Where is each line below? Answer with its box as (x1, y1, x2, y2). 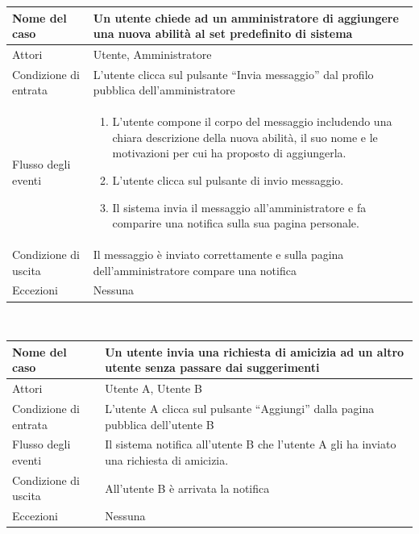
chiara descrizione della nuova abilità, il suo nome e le (112, 128, 378, 145)
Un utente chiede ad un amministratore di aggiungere (93, 9, 399, 26)
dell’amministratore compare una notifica (93, 261, 297, 278)
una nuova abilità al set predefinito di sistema (93, 25, 353, 42)
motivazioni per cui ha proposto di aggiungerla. (112, 144, 346, 161)
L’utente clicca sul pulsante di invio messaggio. (112, 172, 344, 188)
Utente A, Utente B (105, 380, 202, 397)
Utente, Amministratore (93, 45, 212, 62)
